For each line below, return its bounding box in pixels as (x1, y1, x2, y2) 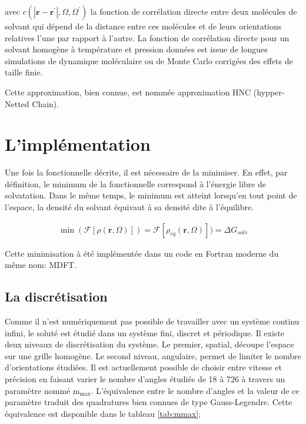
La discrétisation (5, 287, 108, 306)
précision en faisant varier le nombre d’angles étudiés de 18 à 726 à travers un (5, 373, 285, 385)
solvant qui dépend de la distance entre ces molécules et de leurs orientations (5, 20, 282, 32)
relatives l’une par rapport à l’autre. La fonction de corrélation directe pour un (5, 31, 290, 44)
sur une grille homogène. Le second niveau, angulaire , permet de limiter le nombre (5, 349, 301, 362)
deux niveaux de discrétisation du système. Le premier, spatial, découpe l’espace (5, 338, 294, 350)
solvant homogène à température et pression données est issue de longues (5, 43, 268, 55)
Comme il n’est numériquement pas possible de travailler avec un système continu (5, 315, 300, 327)
